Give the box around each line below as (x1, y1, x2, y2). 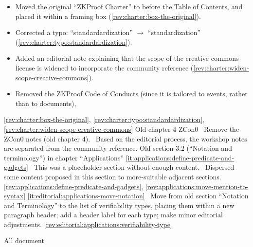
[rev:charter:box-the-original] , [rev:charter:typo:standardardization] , (4, 114, 205, 124)
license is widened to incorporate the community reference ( (15, 62, 194, 72)
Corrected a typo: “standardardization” (15, 27, 133, 37)
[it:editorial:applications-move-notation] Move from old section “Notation (27, 191, 249, 201)
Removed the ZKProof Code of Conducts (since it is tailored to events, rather (15, 88, 248, 99)
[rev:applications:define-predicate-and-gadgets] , (4, 181, 144, 191)
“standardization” (147, 27, 201, 37)
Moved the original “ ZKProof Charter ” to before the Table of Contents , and (15, 1, 243, 11)
